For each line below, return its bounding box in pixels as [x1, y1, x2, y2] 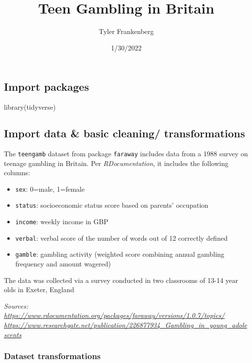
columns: [4, 167, 30, 178]
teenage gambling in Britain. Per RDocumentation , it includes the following [4, 158, 229, 168]
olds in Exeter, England [4, 284, 74, 295]
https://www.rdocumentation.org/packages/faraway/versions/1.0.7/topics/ [4, 310, 225, 320]
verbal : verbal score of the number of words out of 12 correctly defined [15, 232, 228, 243]
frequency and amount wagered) [15, 259, 111, 269]
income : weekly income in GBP [15, 216, 108, 227]
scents [4, 329, 22, 339]
